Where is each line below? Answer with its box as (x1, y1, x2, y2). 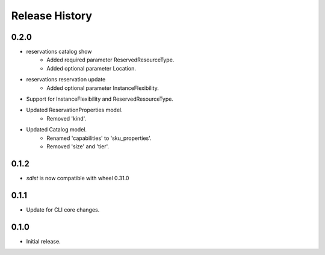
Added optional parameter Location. (46, 65, 137, 72)
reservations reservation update (26, 76, 106, 83)
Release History (11, 9, 93, 22)
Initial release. (26, 238, 61, 245)
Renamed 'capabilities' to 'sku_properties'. (46, 134, 152, 142)
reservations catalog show (26, 48, 92, 55)
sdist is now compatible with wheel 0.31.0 (26, 174, 129, 181)
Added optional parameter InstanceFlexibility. (46, 84, 159, 92)
